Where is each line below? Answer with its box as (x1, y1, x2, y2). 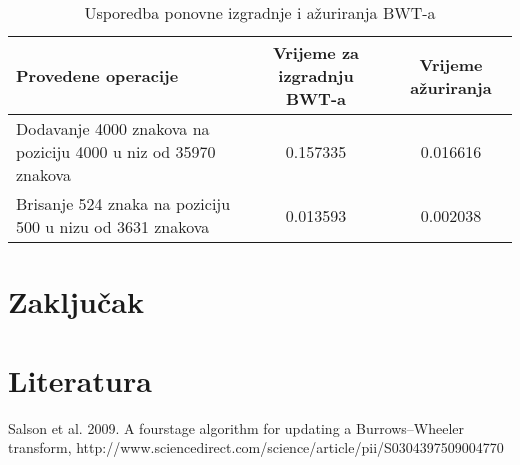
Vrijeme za (272, 41, 360, 64)
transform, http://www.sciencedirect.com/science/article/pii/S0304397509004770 (8, 437, 504, 458)
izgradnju (278, 64, 354, 87)
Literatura (8, 359, 152, 400)
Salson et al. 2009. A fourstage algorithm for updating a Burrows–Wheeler (8, 417, 465, 438)
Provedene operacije (16, 64, 179, 87)
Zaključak (8, 281, 144, 322)
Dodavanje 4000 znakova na (16, 117, 210, 140)
